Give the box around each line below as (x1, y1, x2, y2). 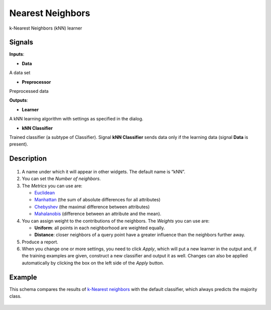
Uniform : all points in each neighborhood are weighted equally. (34, 225, 165, 231)
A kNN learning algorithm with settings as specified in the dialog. (9, 116, 144, 122)
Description (9, 154, 47, 163)
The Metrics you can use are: (22, 183, 83, 189)
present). (9, 141, 29, 147)
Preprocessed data (9, 88, 49, 94)
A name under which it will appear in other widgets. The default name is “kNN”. (22, 169, 186, 175)
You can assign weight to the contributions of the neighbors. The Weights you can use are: (22, 218, 210, 224)
